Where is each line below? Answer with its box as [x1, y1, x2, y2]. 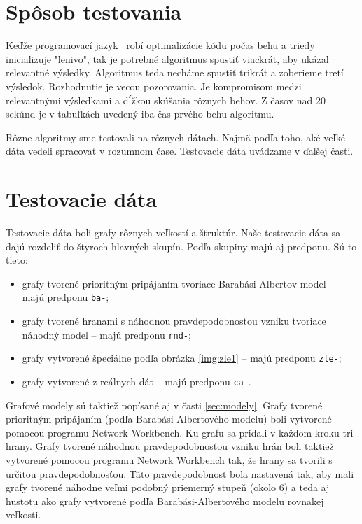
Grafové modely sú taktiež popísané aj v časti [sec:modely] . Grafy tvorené [6, 397, 323, 412]
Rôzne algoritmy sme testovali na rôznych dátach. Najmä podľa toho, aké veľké [6, 129, 345, 144]
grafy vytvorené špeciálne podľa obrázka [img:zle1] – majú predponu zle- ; [22, 350, 342, 365]
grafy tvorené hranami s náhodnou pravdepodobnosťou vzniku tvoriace [22, 313, 326, 328]
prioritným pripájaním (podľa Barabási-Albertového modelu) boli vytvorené [6, 411, 332, 426]
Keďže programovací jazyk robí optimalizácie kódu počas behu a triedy [6, 38, 315, 52]
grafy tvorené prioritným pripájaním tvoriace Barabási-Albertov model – [22, 276, 335, 290]
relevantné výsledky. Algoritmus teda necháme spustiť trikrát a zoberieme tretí [6, 65, 344, 80]
